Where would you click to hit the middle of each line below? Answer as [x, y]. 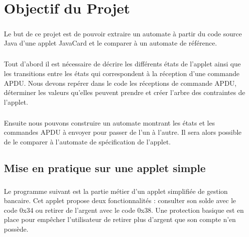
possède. [16, 229]
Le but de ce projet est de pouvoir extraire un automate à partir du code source [123, 33]
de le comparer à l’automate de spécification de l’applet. [87, 141]
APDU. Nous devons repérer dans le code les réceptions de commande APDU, [120, 83]
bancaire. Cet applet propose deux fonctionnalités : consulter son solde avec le [120, 200]
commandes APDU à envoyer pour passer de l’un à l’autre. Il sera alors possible [123, 132]
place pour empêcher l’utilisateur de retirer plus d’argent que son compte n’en [120, 219]
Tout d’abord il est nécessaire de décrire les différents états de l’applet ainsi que [122, 64]
